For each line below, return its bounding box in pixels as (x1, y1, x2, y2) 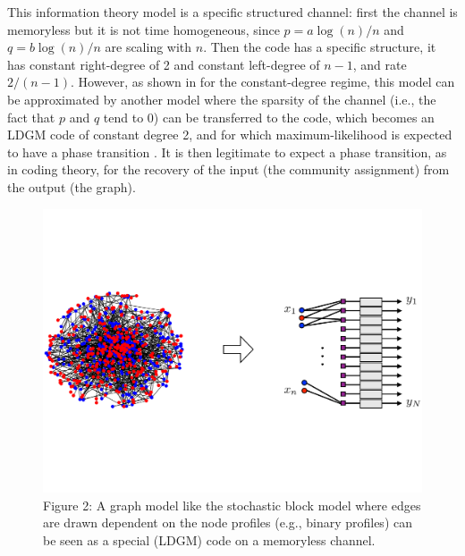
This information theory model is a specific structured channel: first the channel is (7, 3, 458, 21)
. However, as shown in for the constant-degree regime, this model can (71, 72, 455, 91)
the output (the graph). (7, 177, 136, 196)
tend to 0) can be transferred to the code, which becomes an (103, 107, 435, 126)
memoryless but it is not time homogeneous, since (7, 20, 280, 38)
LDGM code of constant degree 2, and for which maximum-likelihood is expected (7, 125, 452, 144)
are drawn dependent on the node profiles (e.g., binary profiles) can (43, 513, 412, 532)
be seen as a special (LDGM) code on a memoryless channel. (43, 530, 376, 549)
